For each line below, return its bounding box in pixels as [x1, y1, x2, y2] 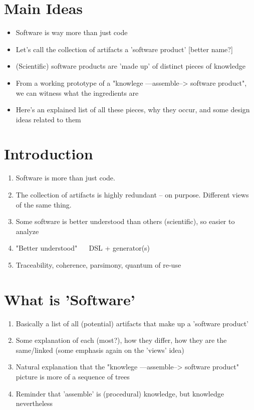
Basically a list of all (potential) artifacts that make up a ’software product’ [16, 318, 248, 328]
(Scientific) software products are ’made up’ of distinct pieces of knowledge [16, 61, 245, 71]
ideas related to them [16, 114, 81, 124]
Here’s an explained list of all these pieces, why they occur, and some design [16, 104, 250, 115]
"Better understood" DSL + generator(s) [16, 243, 150, 253]
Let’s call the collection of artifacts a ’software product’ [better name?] [16, 44, 233, 54]
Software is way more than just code [16, 27, 128, 38]
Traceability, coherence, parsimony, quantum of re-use [16, 259, 181, 270]
